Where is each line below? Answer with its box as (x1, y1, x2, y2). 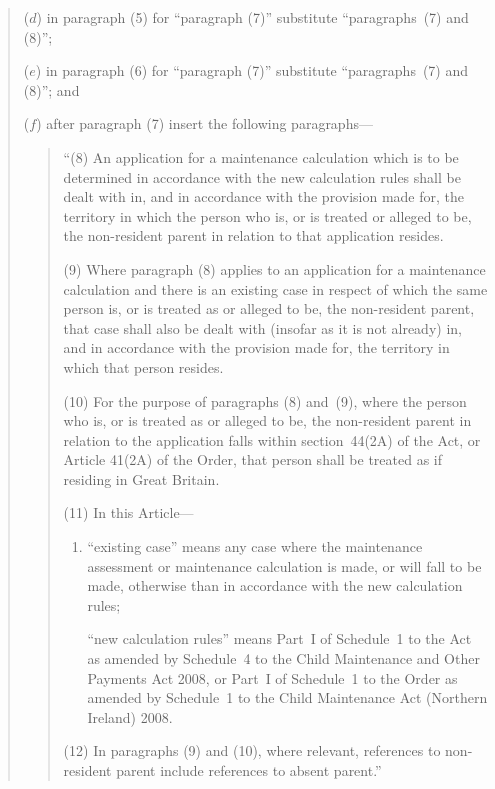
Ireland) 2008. (87, 706, 173, 727)
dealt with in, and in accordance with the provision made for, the (63, 186, 464, 207)
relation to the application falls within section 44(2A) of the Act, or (63, 429, 481, 450)
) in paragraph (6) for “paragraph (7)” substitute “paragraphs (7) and (35, 60, 469, 81)
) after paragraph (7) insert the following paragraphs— (36, 113, 373, 134)
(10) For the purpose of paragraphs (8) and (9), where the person (63, 390, 467, 411)
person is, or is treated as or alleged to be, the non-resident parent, (63, 298, 475, 319)
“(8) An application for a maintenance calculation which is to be (63, 146, 459, 167)
